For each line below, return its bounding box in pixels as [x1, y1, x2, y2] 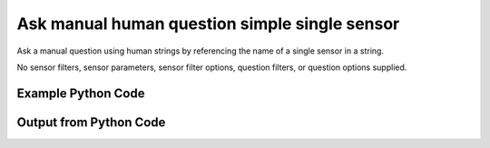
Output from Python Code [16, 114, 166, 130]
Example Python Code [16, 85, 145, 101]
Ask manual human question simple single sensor [16, 14, 400, 34]
